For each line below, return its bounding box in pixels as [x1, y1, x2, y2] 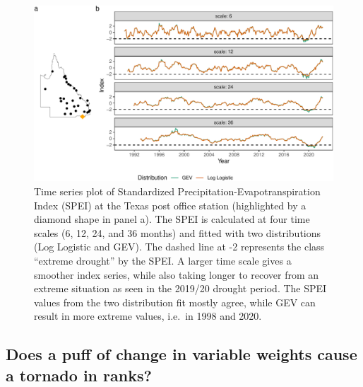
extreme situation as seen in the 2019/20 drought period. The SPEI [34, 281, 327, 296]
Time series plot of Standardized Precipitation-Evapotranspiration [34, 184, 321, 199]
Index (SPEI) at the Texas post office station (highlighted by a [34, 197, 307, 212]
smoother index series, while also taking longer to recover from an [34, 267, 319, 282]
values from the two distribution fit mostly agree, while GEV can [34, 294, 316, 309]
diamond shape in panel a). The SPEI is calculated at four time [34, 212, 310, 226]
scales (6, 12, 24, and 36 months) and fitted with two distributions [34, 225, 321, 240]
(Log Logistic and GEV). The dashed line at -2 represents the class [34, 239, 325, 254]
